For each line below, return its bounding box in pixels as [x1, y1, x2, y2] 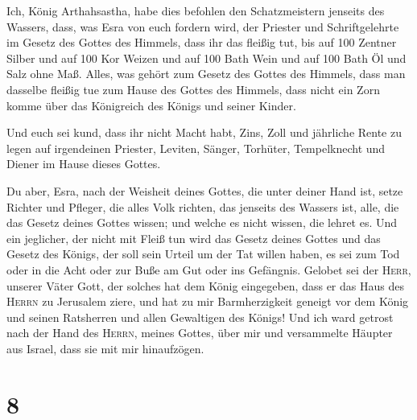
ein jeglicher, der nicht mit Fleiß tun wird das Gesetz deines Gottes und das [6, 229, 381, 246]
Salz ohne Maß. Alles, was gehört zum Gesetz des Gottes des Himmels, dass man [6, 65, 406, 82]
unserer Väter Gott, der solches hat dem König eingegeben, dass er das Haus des [6, 277, 404, 294]
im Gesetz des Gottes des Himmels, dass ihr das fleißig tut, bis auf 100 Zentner [6, 34, 397, 51]
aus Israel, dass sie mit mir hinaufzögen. [6, 340, 204, 356]
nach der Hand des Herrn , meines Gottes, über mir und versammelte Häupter [6, 324, 393, 341]
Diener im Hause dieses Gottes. [6, 155, 161, 172]
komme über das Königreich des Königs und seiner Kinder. [6, 97, 296, 113]
